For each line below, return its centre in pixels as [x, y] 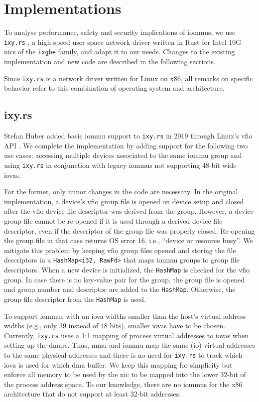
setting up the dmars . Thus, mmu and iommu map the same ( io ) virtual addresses [129, 345]
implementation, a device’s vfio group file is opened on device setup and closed [124, 201]
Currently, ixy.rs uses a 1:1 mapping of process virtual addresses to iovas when [126, 335]
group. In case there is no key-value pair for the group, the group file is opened [125, 279]
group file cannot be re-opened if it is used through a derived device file [113, 220]
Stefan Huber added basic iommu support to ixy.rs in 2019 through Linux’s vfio [128, 136]
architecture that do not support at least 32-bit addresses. [93, 394]
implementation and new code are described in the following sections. [110, 62]
